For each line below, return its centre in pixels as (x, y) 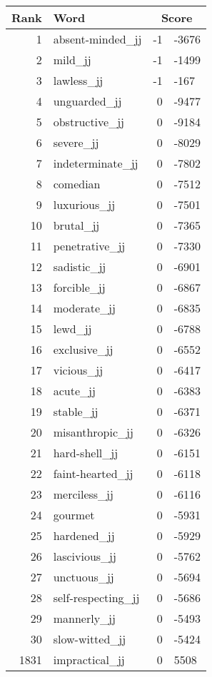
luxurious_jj (84, 204)
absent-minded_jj (97, 39)
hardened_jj (84, 535)
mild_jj (72, 60)
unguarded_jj (87, 101)
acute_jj (74, 391)
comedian (77, 184)
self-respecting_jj (96, 597)
